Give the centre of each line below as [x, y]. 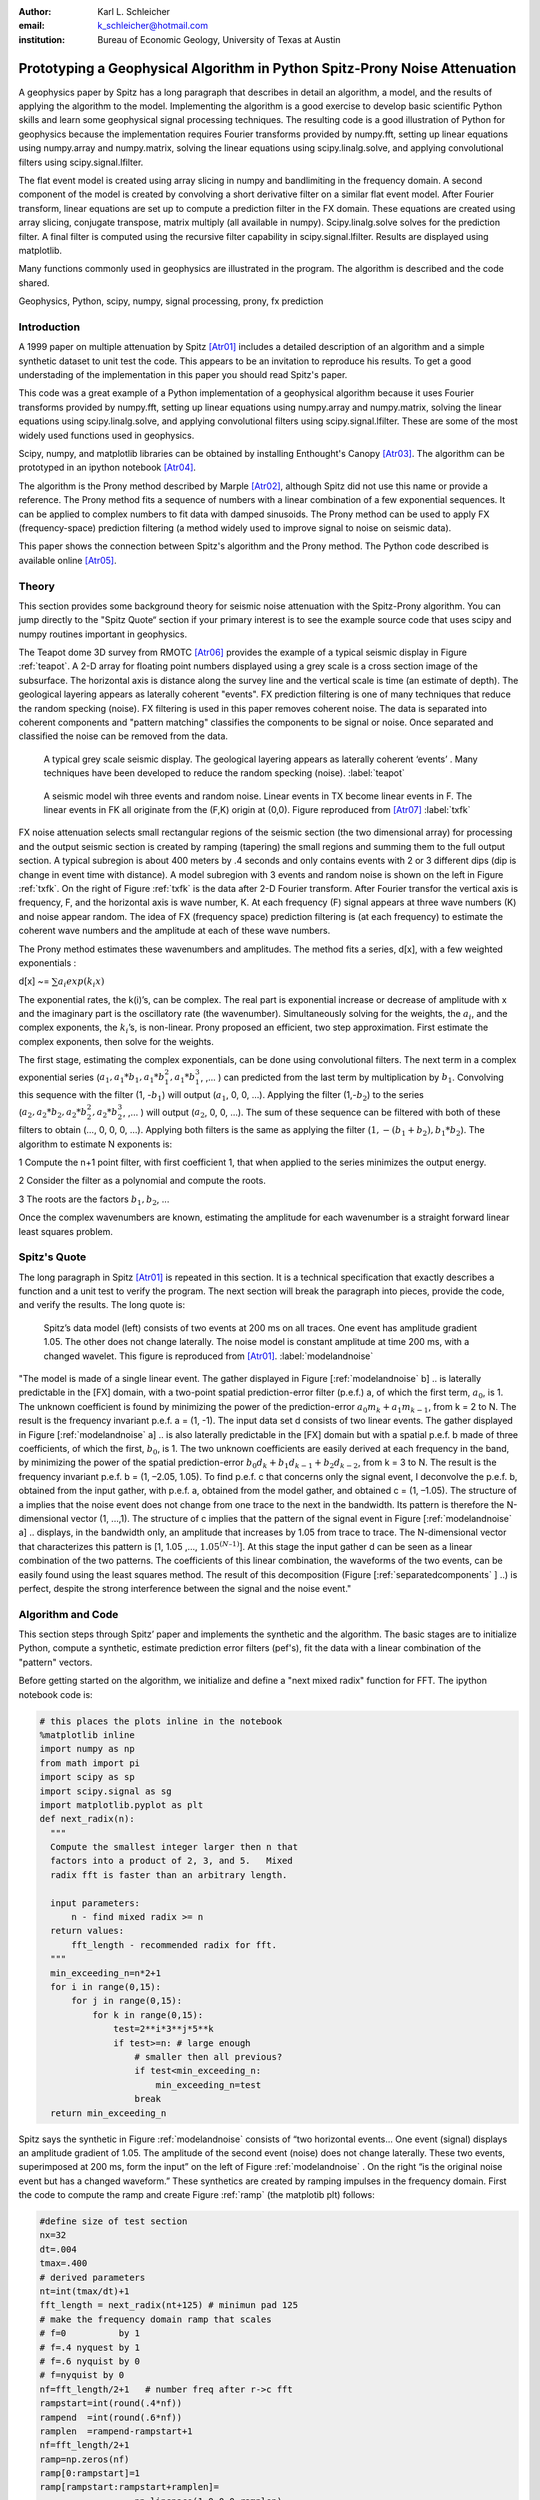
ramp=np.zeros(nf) [84, 2459]
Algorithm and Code [68, 1614]
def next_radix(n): [87, 1819]
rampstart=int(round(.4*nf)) [111, 2403]
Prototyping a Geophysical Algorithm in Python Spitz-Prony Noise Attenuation [267, 68]
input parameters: [95, 1903]
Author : [35, 11]
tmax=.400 [63, 2263]
